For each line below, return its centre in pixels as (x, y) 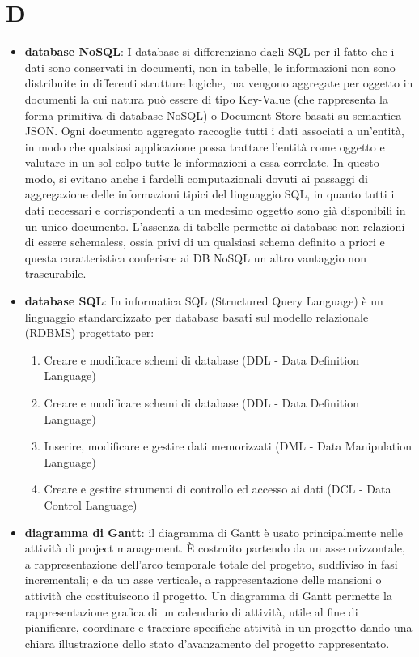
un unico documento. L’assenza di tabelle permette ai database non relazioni (215, 226)
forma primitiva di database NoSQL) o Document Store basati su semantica (213, 115)
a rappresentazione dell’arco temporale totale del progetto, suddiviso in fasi (211, 563)
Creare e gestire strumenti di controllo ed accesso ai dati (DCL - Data (218, 489)
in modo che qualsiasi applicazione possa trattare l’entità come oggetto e (205, 146)
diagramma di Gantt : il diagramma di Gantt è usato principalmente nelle (214, 532)
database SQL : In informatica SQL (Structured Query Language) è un (204, 301)
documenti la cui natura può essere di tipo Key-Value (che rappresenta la (206, 98)
